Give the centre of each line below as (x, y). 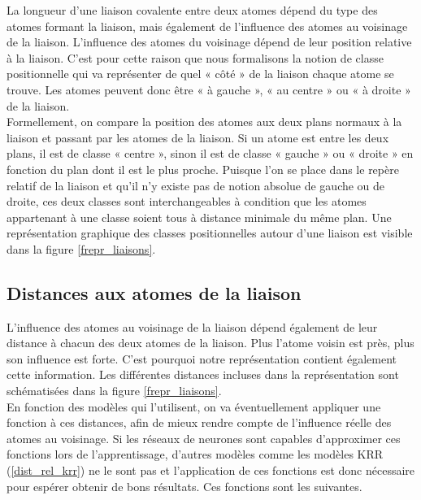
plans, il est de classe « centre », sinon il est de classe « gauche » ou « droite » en (210, 153)
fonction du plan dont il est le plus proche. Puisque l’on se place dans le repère (203, 169)
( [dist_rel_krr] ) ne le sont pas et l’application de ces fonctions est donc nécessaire (211, 470)
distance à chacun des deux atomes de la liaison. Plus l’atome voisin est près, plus (210, 343)
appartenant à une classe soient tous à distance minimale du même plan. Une (199, 217)
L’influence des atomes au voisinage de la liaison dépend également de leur (192, 326)
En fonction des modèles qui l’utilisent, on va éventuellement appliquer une (194, 406)
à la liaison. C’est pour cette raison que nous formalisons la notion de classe (195, 57)
